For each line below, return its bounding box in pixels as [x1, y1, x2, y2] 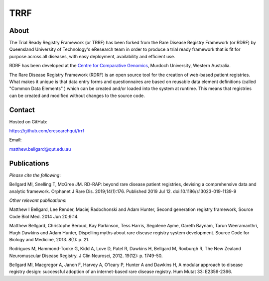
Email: [9, 137, 22, 143]
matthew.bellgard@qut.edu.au [9, 146, 71, 152]
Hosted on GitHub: [9, 118, 47, 124]
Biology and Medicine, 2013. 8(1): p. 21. [9, 236, 90, 242]
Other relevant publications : [9, 197, 67, 203]
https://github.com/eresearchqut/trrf [9, 128, 85, 134]
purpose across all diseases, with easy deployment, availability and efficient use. [9, 53, 175, 59]
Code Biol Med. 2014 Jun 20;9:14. [9, 213, 79, 219]
